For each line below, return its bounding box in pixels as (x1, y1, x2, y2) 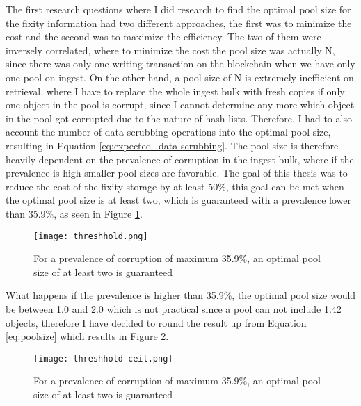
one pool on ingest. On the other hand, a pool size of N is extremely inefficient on (6, 70, 354, 84)
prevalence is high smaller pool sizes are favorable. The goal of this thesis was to (6, 165, 348, 180)
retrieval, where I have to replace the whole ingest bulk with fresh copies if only (6, 83, 345, 98)
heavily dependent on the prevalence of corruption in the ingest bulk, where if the (6, 152, 354, 166)
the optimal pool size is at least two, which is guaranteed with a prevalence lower (6, 193, 351, 207)
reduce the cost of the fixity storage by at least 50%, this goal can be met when (6, 179, 344, 193)
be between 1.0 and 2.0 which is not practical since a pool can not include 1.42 (6, 301, 342, 316)
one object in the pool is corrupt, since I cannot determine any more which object (6, 97, 355, 112)
